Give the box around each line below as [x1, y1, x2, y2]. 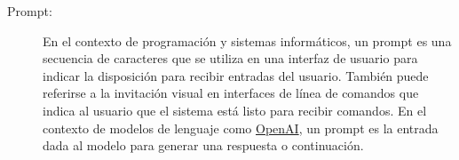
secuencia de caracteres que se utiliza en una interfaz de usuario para [43, 49, 418, 68]
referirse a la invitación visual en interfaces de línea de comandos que [43, 84, 419, 102]
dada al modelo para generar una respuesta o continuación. [43, 136, 364, 155]
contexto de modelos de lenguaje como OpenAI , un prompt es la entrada [43, 118, 439, 137]
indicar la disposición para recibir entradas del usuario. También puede [43, 66, 429, 84]
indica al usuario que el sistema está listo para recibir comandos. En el [43, 100, 427, 119]
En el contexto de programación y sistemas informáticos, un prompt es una [43, 31, 452, 50]
